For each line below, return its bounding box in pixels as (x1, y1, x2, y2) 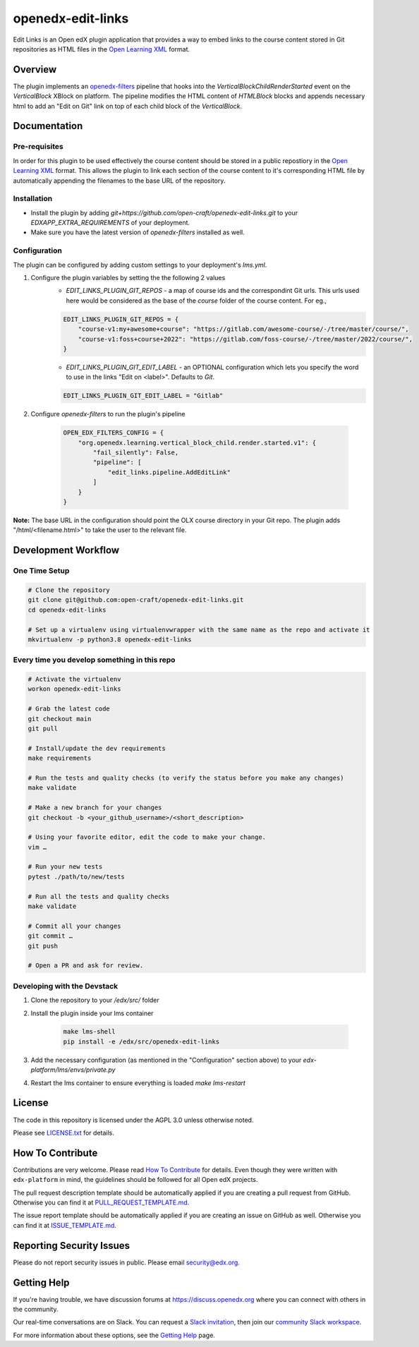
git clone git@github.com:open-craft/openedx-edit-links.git (28, 596, 244, 604)
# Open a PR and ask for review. (28, 962, 144, 970)
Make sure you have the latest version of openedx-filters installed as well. (30, 228, 245, 236)
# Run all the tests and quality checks (28, 893, 169, 900)
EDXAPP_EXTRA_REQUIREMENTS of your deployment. (30, 219, 190, 227)
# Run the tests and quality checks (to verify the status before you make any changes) (28, 773, 345, 782)
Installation (13, 194, 53, 204)
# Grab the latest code (28, 705, 111, 713)
